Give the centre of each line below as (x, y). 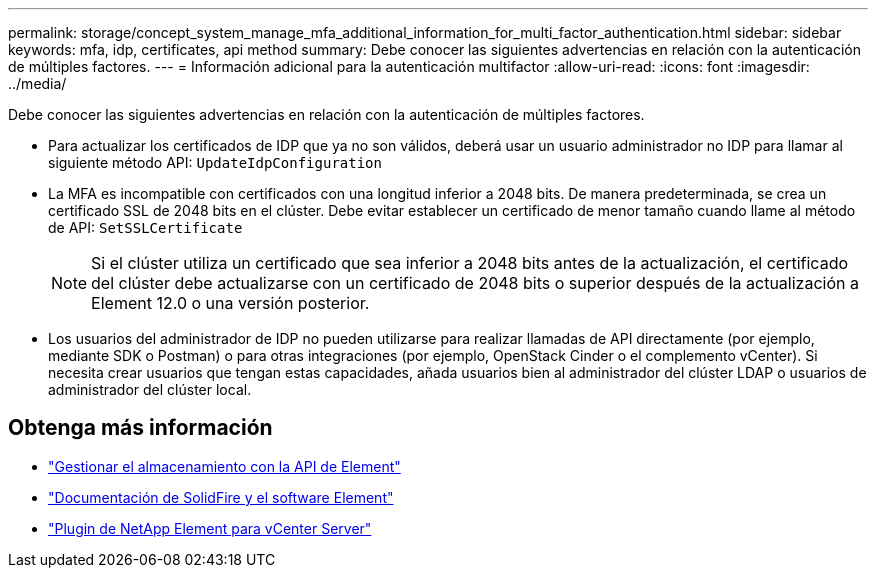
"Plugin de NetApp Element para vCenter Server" (210, 528)
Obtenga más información (140, 428)
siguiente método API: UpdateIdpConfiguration (215, 162)
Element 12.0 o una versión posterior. (230, 303)
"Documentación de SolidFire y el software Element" (221, 497)
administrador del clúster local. (150, 389)
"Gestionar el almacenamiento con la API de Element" (224, 466)
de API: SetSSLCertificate (145, 227)
